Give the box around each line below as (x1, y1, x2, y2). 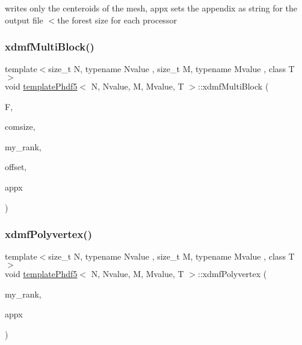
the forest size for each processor (57, 13, 177, 26)
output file (5, 13, 43, 26)
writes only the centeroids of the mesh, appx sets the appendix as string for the (5, 2, 298, 14)
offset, (5, 160, 27, 173)
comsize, (5, 120, 35, 133)
